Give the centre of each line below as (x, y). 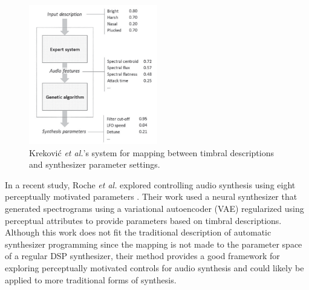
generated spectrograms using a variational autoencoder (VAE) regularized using (154, 209)
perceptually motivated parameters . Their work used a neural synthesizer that (151, 196)
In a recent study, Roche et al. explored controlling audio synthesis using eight (150, 184)
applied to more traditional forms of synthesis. (91, 279)
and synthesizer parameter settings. (95, 164)
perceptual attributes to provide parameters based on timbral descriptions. (143, 220)
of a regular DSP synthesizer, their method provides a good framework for (142, 256)
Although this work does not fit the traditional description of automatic (138, 232)
